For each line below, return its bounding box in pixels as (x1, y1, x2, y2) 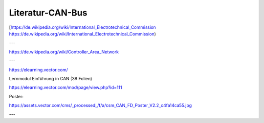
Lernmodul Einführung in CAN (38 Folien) (9, 75, 92, 81)
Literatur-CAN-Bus (9, 7, 88, 18)
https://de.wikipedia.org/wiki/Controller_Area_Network (9, 49, 119, 54)
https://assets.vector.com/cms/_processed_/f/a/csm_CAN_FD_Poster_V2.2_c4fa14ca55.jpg (9, 103, 192, 108)
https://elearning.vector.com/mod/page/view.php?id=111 (9, 85, 122, 90)
